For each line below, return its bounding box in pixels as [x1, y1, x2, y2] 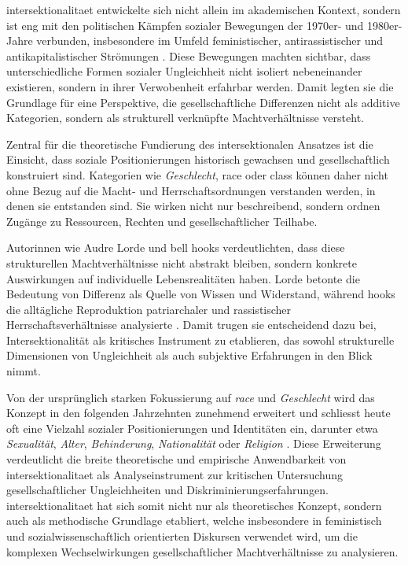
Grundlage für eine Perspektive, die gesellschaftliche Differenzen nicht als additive [6, 94, 400, 110]
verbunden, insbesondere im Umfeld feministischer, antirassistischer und [36, 32, 384, 49]
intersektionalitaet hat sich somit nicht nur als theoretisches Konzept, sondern [6, 497, 382, 513]
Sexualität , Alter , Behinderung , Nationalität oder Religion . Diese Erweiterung [6, 435, 381, 452]
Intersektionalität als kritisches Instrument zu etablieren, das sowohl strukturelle [6, 331, 395, 348]
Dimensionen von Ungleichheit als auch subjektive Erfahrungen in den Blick [6, 347, 373, 364]
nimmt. [6, 363, 41, 379]
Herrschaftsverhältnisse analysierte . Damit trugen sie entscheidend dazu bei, [6, 316, 377, 333]
